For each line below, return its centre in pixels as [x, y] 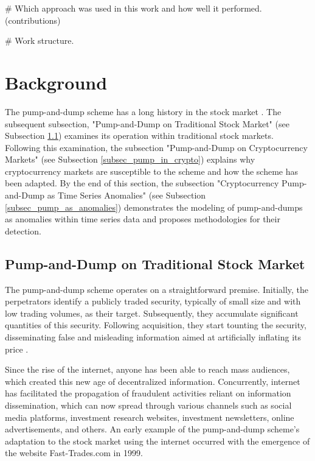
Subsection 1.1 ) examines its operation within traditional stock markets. [139, 135]
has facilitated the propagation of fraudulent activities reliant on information [148, 393]
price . [17, 349]
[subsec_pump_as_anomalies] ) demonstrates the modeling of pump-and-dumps [154, 207]
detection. [23, 230]
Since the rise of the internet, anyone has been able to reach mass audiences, [147, 369]
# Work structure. [40, 40]
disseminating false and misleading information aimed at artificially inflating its [153, 337]
